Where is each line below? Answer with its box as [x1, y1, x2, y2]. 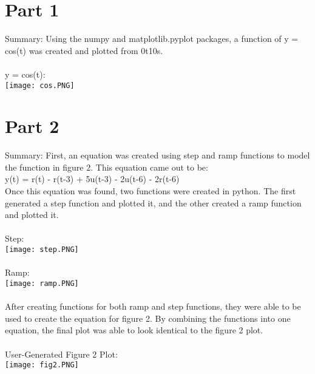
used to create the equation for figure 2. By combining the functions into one [5, 311, 291, 324]
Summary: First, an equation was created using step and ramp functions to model [5, 149, 310, 161]
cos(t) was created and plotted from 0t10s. [5, 44, 163, 56]
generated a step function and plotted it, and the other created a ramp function [5, 196, 302, 209]
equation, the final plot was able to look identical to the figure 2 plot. [5, 324, 263, 336]
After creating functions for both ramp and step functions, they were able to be [5, 300, 301, 313]
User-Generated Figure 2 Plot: [5, 347, 118, 360]
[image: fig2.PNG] [5, 361, 79, 370]
